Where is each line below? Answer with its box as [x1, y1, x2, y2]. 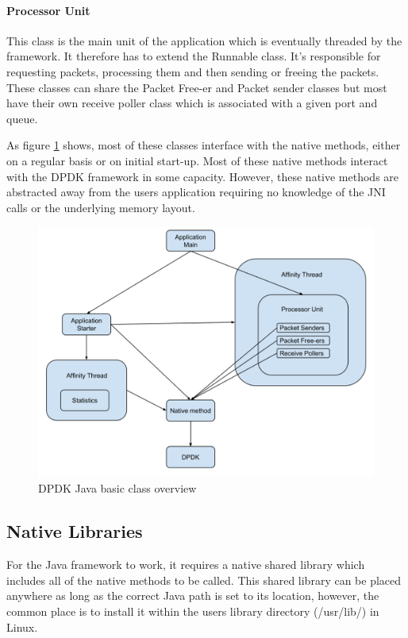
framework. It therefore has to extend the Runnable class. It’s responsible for [6, 48, 381, 64]
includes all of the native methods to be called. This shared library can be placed [6, 571, 402, 588]
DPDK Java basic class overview [38, 480, 197, 497]
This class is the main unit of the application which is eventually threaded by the [6, 32, 402, 48]
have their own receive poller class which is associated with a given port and [6, 95, 378, 111]
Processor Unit [6, 2, 90, 18]
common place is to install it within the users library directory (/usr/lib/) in [6, 603, 379, 620]
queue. [6, 110, 38, 126]
